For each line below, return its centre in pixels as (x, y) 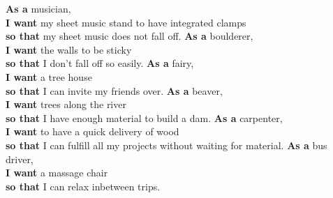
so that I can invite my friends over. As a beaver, (114, 90)
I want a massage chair (57, 173)
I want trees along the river (66, 104)
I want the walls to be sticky (69, 49)
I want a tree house (49, 76)
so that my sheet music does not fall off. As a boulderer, (129, 36)
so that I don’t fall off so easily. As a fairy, (100, 63)
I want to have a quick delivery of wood (92, 131)
